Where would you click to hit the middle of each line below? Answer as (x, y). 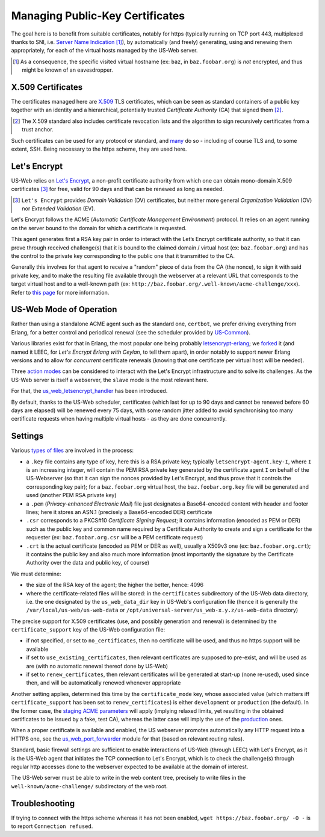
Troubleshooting (43, 804)
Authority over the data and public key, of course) (88, 563)
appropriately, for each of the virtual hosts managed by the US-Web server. (104, 51)
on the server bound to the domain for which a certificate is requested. (99, 228)
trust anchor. (38, 130)
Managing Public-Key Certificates (98, 16)
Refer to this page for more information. (60, 292)
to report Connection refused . (52, 826)
